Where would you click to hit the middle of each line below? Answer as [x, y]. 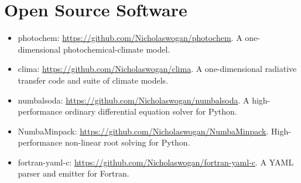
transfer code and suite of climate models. [93, 80]
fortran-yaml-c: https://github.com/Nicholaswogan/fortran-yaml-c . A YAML [156, 162]
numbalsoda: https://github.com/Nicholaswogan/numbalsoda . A [134, 100]
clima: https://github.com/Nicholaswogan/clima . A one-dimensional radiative [157, 69]
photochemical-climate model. [117, 49]
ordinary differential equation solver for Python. [151, 111]
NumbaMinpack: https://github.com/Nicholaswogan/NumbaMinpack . [143, 131]
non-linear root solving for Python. [127, 142]
